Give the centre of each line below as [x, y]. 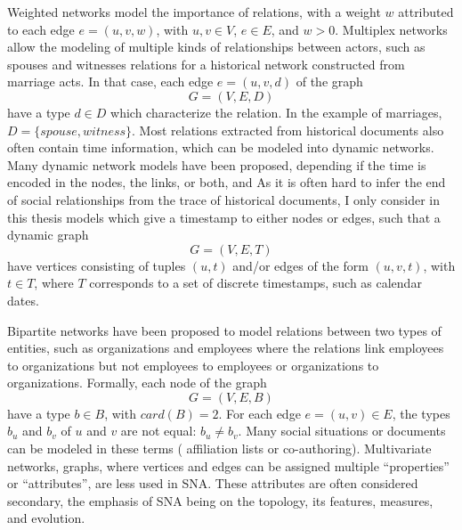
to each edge [41, 29]
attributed [426, 12]
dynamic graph [48, 235]
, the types [421, 413]
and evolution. [46, 518]
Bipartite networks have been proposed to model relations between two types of [224, 330]
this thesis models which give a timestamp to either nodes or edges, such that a [224, 217]
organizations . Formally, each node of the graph [137, 383]
